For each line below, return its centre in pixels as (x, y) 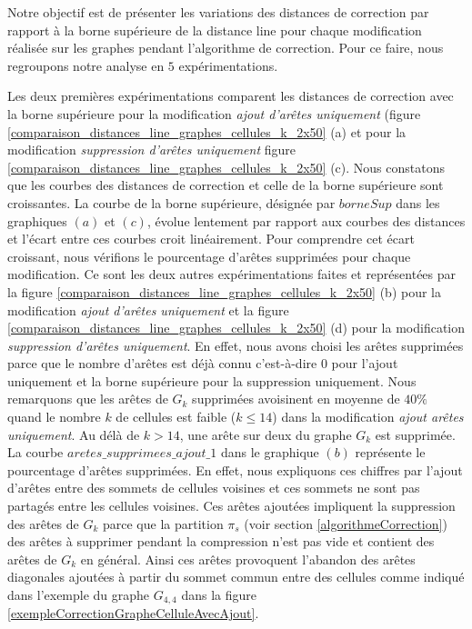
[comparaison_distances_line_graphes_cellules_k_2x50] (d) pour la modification (236, 328)
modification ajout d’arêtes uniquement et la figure (148, 310)
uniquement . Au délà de (74, 434)
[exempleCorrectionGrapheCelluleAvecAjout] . (133, 613)
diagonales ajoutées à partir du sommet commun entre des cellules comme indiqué (236, 577)
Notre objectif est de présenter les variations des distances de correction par (218, 12)
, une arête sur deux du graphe (266, 434)
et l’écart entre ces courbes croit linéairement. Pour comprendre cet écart (211, 239)
